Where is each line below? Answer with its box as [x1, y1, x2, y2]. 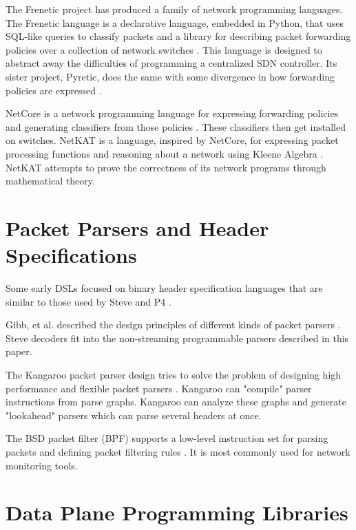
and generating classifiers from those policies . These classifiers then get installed [6, 119, 346, 134]
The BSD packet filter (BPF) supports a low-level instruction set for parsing [6, 431, 328, 445]
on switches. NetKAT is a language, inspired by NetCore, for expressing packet [6, 133, 339, 147]
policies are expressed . [6, 83, 102, 97]
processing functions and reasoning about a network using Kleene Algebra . [6, 146, 324, 160]
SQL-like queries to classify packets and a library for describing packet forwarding [6, 29, 351, 43]
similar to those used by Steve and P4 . [6, 294, 171, 308]
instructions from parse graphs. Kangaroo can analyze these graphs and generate [6, 394, 347, 409]
